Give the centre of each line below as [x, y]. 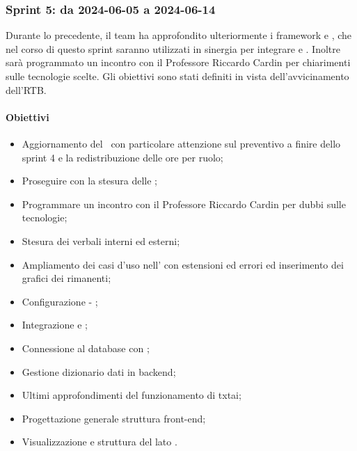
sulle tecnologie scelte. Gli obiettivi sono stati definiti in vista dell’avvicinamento [177, 76]
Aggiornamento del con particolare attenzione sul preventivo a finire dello [181, 143]
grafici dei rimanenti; [66, 278]
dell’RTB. [26, 89]
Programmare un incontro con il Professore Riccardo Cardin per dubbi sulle [184, 204]
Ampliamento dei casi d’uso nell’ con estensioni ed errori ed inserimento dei [183, 264]
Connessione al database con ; [86, 348]
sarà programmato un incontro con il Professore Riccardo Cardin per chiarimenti [178, 62]
